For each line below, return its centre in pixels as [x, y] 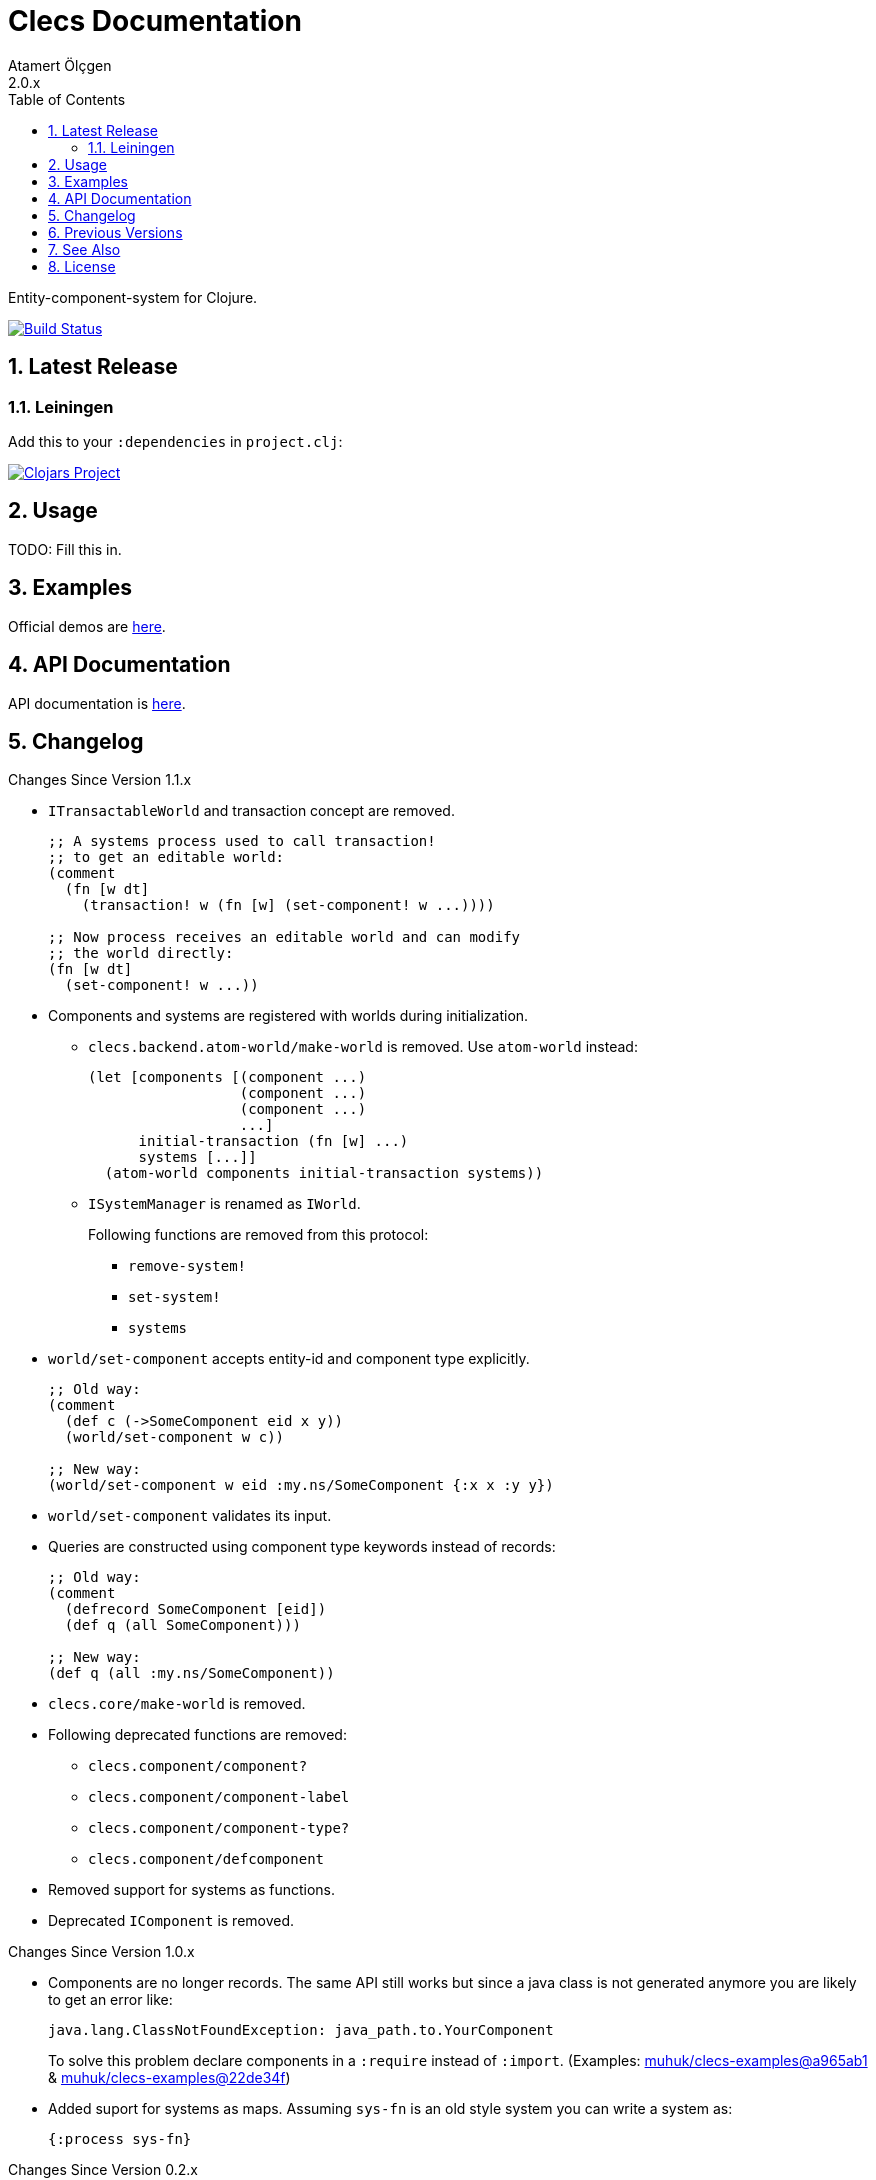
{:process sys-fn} [120, 2139]
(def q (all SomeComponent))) [182, 1625]
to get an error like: [110, 2000]
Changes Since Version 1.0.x [101, 1952]
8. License [82, 266]
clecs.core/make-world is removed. [177, 1704]
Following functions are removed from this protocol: [258, 1235]
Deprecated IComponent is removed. [171, 1921]
